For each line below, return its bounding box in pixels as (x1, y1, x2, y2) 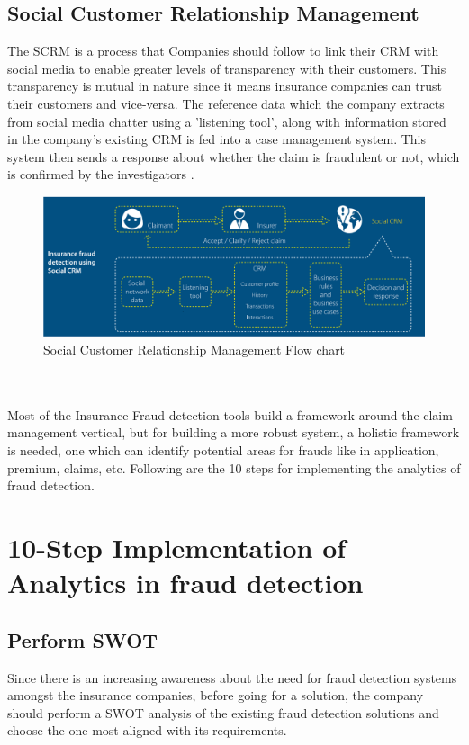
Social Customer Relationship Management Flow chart (43, 340, 346, 359)
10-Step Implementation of (7, 529, 347, 565)
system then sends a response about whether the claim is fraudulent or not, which (7, 147, 460, 166)
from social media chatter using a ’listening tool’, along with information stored (7, 112, 446, 130)
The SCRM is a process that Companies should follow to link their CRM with (7, 41, 439, 60)
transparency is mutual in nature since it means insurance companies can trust (7, 76, 442, 95)
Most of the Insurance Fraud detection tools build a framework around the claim (7, 405, 453, 424)
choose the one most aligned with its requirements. (7, 721, 287, 740)
